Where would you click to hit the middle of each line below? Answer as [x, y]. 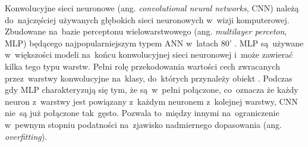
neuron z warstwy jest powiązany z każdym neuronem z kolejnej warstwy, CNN [151, 101]
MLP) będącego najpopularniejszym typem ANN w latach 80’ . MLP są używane [154, 43]
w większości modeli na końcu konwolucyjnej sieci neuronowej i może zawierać [149, 54]
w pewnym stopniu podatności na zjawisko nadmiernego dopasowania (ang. [143, 124]
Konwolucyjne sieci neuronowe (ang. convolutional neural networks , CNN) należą [152, 8]
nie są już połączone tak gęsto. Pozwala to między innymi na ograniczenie [142, 113]
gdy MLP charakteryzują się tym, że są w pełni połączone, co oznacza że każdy [152, 90]
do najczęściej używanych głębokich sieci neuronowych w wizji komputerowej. [147, 19]
